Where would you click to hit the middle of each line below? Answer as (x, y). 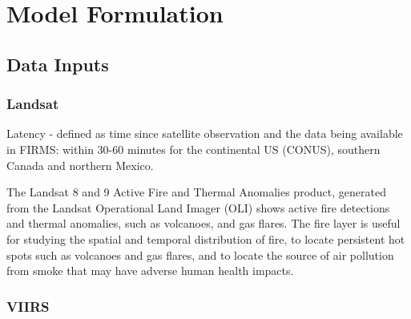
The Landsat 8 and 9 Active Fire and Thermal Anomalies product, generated (196, 192)
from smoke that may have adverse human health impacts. (150, 271)
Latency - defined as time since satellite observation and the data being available (205, 133)
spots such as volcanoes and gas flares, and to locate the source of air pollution (200, 254)
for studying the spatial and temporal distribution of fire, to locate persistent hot (206, 238)
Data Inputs (58, 64)
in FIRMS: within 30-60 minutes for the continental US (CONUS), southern (193, 149)
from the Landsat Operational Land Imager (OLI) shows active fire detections (198, 207)
